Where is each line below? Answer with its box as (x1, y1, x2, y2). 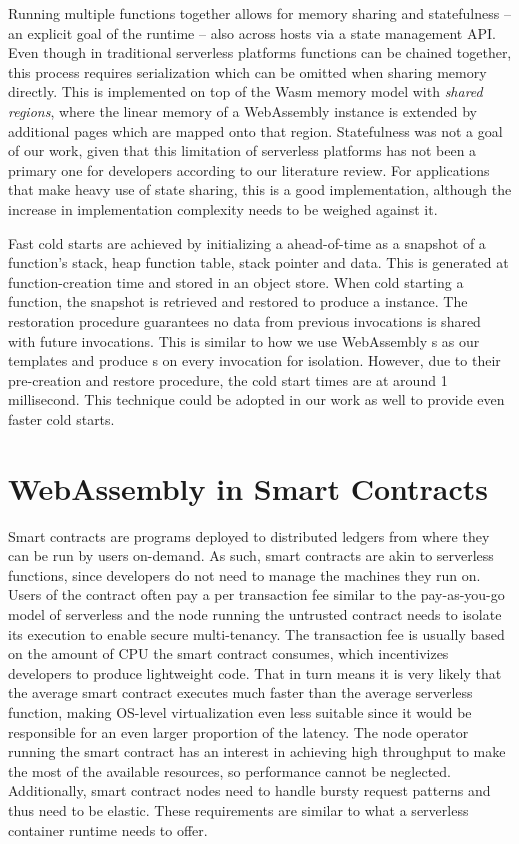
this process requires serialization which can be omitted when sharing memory (8, 61, 487, 82)
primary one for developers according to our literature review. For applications (8, 159, 490, 180)
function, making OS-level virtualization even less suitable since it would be (8, 701, 472, 722)
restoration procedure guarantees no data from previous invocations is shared (8, 310, 481, 331)
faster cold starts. (8, 408, 115, 429)
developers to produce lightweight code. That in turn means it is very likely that (8, 662, 502, 683)
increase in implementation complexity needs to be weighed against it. (8, 198, 438, 219)
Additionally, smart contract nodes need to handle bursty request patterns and (8, 780, 491, 801)
